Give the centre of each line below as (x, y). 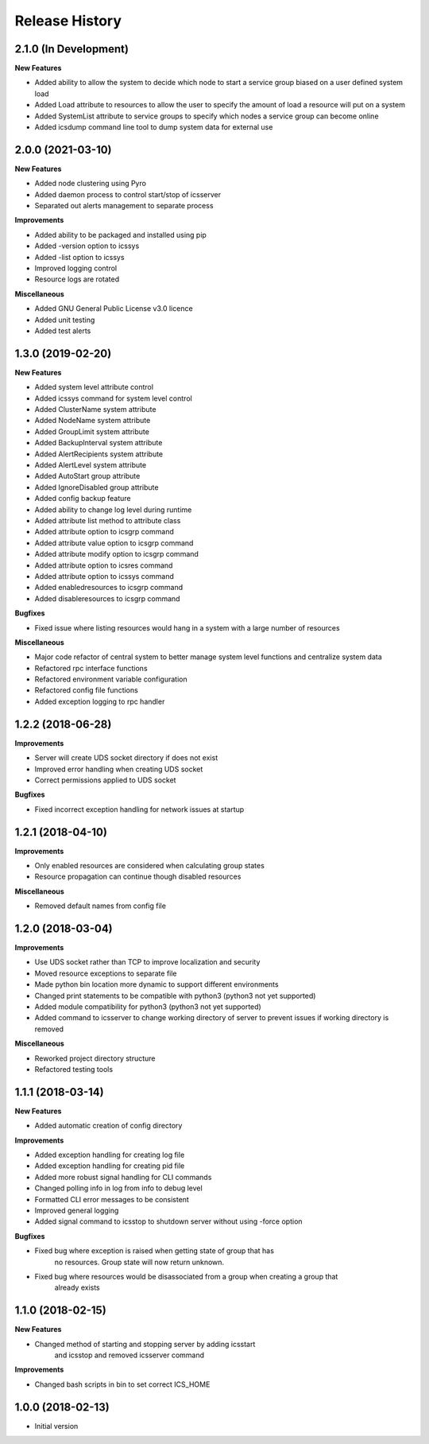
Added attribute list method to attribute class (108, 520)
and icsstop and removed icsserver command (129, 1355)
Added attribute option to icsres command (104, 565)
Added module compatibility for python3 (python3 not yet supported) (148, 1007)
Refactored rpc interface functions (91, 668)
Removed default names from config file (100, 906)
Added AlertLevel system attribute (91, 465)
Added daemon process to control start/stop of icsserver (128, 194)
